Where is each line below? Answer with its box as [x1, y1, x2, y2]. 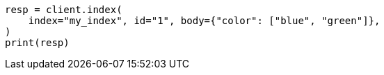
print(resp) [5, 37, 70, 48]
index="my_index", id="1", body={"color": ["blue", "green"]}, [28, 15, 381, 26]
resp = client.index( [5, 4, 122, 15]
